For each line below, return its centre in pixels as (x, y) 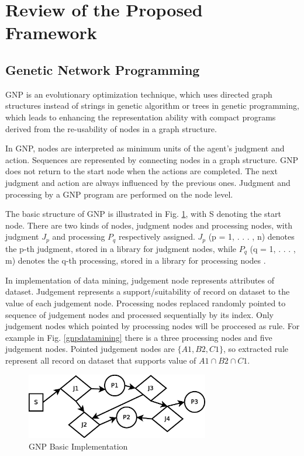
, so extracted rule (256, 349)
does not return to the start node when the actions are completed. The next (141, 171)
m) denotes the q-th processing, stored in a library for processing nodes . (136, 260)
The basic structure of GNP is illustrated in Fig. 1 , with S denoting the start (143, 214)
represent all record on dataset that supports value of (101, 360)
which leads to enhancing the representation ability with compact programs (141, 117)
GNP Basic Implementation (78, 446)
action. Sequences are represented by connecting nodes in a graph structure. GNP (152, 159)
